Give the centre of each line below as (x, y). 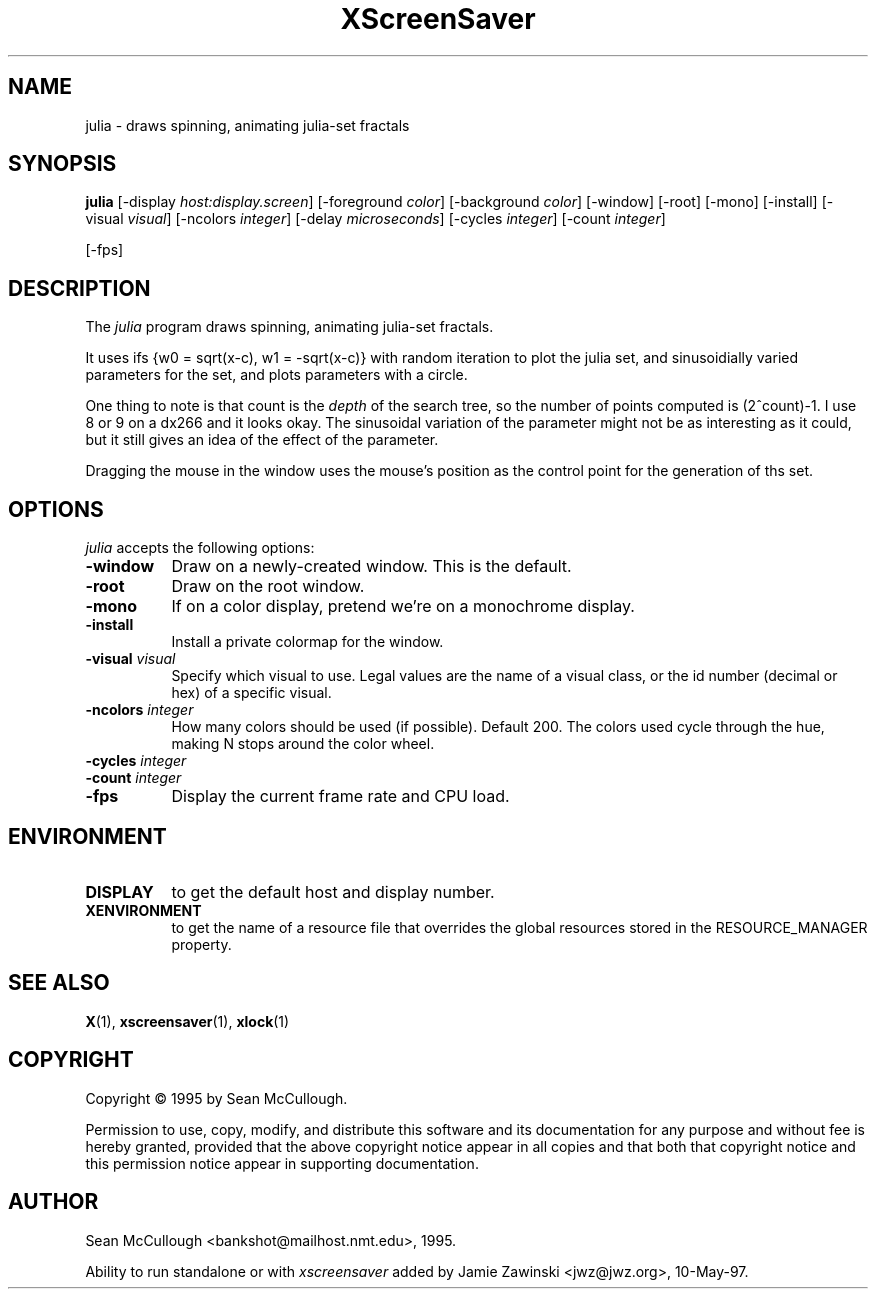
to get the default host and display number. (333, 891)
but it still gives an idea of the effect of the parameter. (262, 440)
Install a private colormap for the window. (307, 642)
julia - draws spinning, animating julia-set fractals (247, 125)
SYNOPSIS (62, 164)
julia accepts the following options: (200, 548)
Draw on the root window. (268, 586)
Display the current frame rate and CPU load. (340, 796)
